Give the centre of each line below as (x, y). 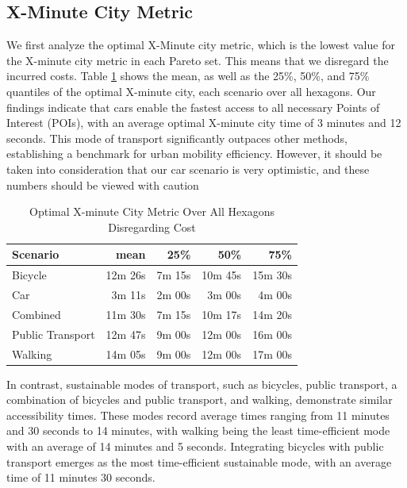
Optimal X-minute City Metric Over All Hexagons (152, 211)
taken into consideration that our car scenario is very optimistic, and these (188, 169)
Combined (36, 314)
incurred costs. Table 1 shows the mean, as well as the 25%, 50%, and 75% (188, 76)
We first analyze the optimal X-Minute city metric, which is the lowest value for (201, 45)
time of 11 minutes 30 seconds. (81, 477)
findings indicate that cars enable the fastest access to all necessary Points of (193, 107)
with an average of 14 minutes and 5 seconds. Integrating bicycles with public (195, 446)
